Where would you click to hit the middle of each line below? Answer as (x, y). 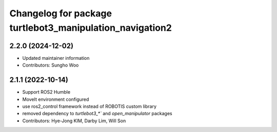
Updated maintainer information (56, 58)
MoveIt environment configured (56, 99)
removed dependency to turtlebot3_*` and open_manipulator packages (97, 114)
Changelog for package (61, 13)
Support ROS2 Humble (46, 92)
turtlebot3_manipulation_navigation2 (91, 28)
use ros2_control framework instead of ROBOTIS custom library (89, 106)
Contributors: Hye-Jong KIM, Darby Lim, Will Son (74, 121)
